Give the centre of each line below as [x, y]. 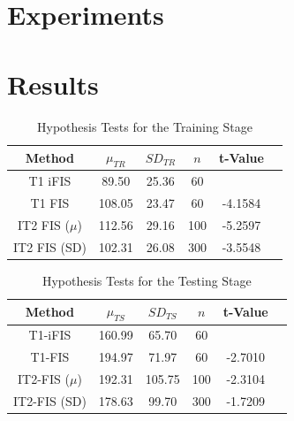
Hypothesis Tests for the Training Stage [145, 126]
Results [53, 84]
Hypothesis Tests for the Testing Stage [147, 280]
